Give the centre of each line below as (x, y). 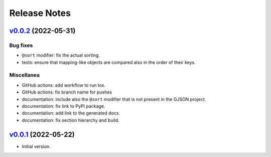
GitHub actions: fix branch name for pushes (67, 92)
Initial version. (36, 146)
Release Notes (40, 13)
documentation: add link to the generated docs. (71, 113)
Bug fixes (21, 45)
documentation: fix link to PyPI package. (63, 106)
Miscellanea (25, 75)
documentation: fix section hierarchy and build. (71, 120)
